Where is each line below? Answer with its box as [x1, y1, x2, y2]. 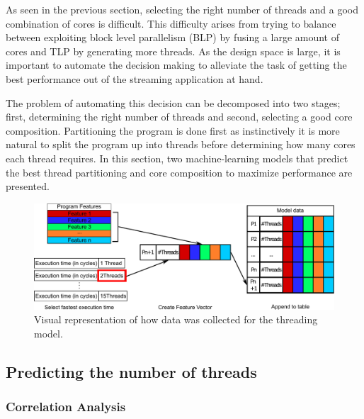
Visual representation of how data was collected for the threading [34, 312, 318, 327]
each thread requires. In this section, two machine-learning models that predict [6, 150, 348, 165]
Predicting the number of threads [6, 360, 257, 382]
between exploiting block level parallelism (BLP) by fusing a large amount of [6, 30, 339, 45]
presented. [6, 179, 50, 194]
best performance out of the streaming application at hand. [6, 71, 263, 86]
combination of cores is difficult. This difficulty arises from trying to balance [6, 16, 336, 30]
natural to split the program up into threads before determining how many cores [6, 137, 356, 152]
